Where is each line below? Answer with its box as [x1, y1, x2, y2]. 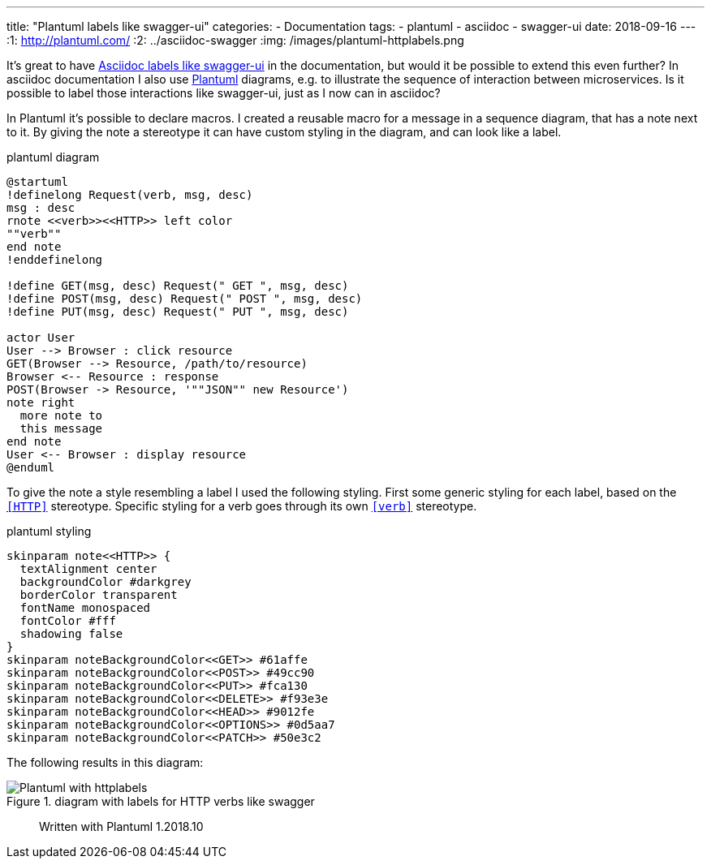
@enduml [6, 461, 55, 474]
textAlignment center [19, 562, 157, 575]
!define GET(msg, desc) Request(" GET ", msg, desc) [6, 279, 349, 292]
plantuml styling [6, 524, 92, 538]
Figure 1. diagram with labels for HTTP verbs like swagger [6, 794, 315, 808]
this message [19, 422, 103, 435]
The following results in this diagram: [6, 755, 204, 769]
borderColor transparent [19, 588, 178, 601]
